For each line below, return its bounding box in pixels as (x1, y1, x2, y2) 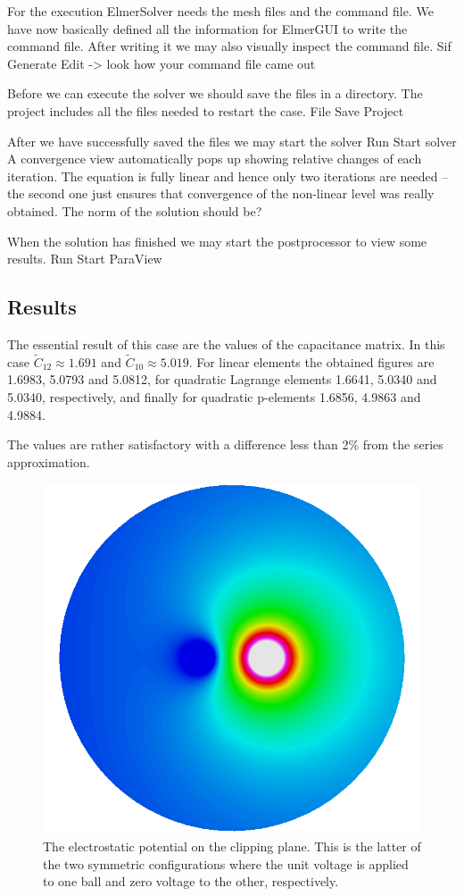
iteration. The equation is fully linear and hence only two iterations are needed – (7, 166, 449, 185)
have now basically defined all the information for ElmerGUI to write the (7, 19, 408, 38)
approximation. (7, 452, 90, 471)
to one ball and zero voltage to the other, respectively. (43, 872, 339, 891)
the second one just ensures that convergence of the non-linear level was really (7, 184, 435, 203)
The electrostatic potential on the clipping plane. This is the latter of (43, 837, 421, 856)
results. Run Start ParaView (7, 249, 162, 268)
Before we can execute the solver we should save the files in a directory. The (7, 84, 423, 103)
